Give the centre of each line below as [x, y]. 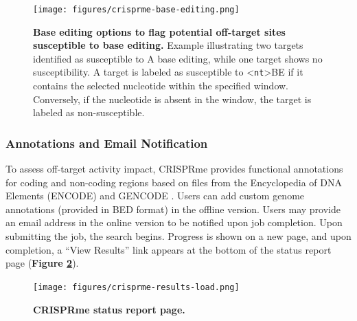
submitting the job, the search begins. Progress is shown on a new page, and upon [178, 236]
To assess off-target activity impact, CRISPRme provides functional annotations [174, 169]
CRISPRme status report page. [109, 309]
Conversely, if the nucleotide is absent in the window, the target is [172, 99]
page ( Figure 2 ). [42, 263]
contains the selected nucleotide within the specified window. [161, 86]
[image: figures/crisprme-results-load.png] [136, 287]
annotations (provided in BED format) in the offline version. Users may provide [173, 209]
